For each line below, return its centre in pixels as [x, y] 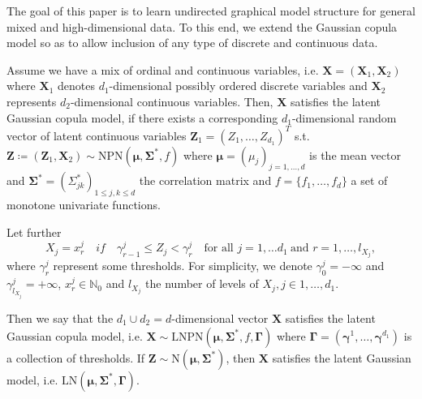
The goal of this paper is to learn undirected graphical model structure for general [211, 11]
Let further [34, 232]
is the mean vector [355, 154]
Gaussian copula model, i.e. [75, 335]
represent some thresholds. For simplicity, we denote [183, 266]
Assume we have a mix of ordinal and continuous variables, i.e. [163, 69]
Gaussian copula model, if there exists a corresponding [142, 117]
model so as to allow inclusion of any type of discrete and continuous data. [192, 43]
